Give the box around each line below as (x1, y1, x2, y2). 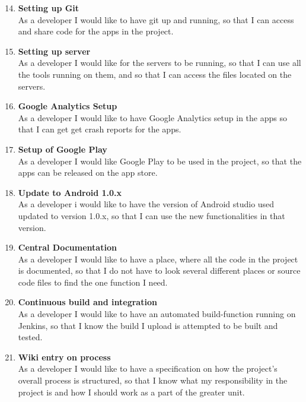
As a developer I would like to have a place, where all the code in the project (18, 252, 298, 265)
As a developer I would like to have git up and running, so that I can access (18, 13, 294, 26)
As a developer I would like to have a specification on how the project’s (18, 362, 278, 375)
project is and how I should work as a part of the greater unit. (18, 385, 245, 398)
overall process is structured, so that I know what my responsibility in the (18, 374, 288, 387)
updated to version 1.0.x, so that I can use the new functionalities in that (18, 209, 285, 221)
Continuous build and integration (18, 296, 157, 308)
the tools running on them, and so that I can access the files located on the (18, 68, 292, 80)
